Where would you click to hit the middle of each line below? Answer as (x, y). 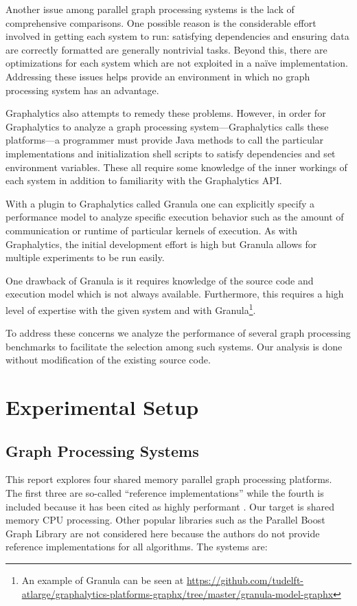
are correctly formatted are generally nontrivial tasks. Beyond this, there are (166, 49)
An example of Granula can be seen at (103, 580)
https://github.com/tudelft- (245, 580)
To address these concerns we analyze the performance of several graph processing (178, 333)
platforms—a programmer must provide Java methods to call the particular (165, 140)
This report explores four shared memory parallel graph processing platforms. (169, 479)
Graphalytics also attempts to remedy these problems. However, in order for (166, 113)
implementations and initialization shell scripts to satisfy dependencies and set (171, 153)
